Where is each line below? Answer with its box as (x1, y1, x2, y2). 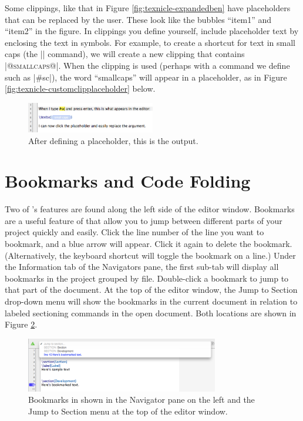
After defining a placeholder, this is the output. (28, 134, 198, 146)
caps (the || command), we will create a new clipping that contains (5, 48, 245, 60)
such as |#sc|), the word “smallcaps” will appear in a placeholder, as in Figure (5, 71, 287, 83)
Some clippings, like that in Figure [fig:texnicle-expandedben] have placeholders (5, 2, 291, 14)
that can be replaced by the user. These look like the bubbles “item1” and (5, 13, 272, 25)
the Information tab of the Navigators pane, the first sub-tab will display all (5, 260, 279, 273)
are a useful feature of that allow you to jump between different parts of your (5, 214, 282, 226)
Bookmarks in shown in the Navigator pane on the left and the (28, 393, 255, 406)
